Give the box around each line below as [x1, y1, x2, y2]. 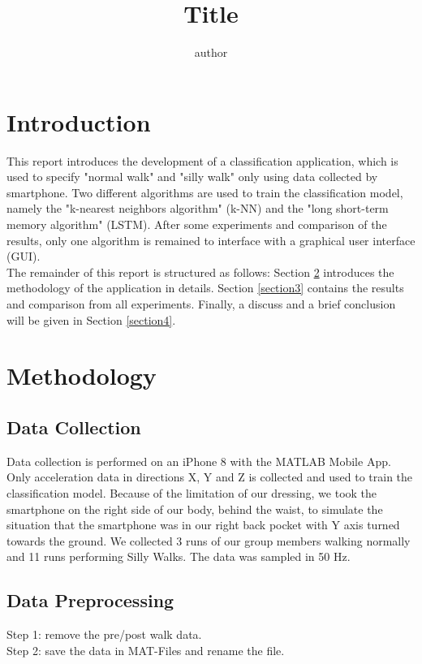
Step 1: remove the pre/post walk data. [6, 626, 202, 643]
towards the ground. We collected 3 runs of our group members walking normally [6, 532, 411, 549]
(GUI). [6, 248, 41, 265]
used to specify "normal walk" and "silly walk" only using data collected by [6, 168, 378, 185]
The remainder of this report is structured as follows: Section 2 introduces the [6, 263, 394, 280]
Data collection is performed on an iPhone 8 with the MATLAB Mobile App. [6, 452, 391, 469]
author [194, 44, 228, 61]
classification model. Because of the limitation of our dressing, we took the [6, 484, 377, 501]
